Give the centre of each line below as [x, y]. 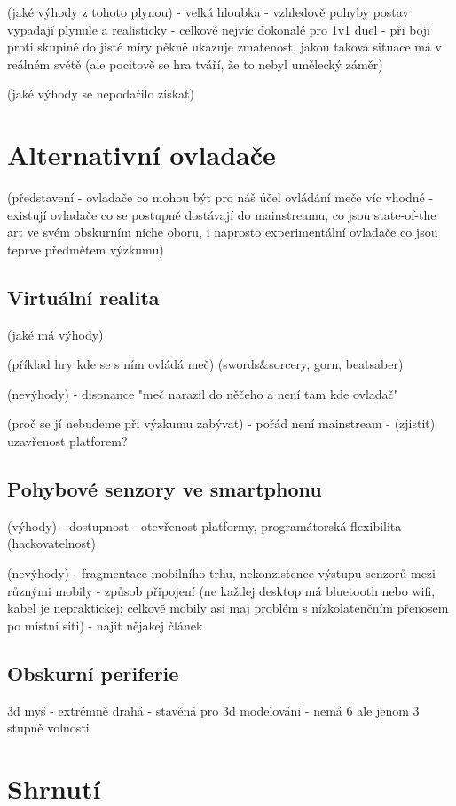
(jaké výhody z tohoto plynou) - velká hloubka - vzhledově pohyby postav [208, 12]
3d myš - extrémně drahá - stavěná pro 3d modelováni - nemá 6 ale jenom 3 [213, 710]
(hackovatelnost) [52, 543]
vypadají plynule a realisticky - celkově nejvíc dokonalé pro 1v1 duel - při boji [219, 29]
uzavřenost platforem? [67, 441]
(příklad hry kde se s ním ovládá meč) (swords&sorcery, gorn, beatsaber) [205, 364]
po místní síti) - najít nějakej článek [105, 625]
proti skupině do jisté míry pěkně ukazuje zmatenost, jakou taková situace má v [224, 47]
